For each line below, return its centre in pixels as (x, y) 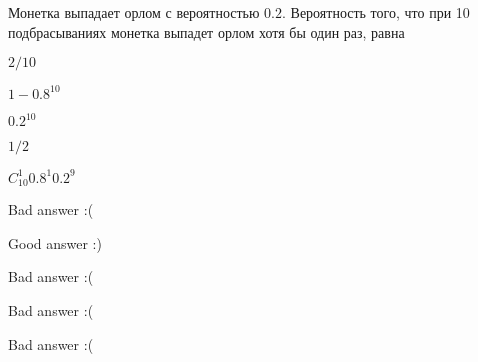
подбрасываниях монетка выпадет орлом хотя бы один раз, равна (206, 31)
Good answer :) (55, 242)
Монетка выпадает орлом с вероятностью (134, 12)
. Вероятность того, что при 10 (376, 12)
